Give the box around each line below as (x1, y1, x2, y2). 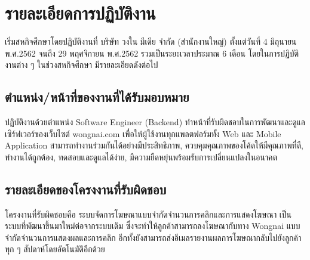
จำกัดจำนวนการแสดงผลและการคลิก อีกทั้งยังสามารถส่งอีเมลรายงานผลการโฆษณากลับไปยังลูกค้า (5, 231, 302, 243)
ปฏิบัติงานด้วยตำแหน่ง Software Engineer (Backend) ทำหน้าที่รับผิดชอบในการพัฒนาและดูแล (5, 116, 306, 128)
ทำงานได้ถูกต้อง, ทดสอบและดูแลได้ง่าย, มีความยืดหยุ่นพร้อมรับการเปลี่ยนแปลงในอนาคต (5, 150, 278, 163)
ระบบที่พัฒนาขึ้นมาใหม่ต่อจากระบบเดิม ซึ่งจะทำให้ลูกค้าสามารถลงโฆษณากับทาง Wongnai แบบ (5, 219, 300, 232)
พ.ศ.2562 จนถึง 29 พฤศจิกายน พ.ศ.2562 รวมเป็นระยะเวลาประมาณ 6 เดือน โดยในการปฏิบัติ (5, 47, 299, 59)
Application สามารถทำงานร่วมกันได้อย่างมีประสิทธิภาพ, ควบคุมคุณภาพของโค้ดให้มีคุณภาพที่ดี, (5, 139, 303, 151)
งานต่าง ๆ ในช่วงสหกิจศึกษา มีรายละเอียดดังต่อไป (5, 58, 158, 71)
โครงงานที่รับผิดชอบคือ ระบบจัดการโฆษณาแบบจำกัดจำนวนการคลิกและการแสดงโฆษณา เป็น (5, 208, 292, 220)
